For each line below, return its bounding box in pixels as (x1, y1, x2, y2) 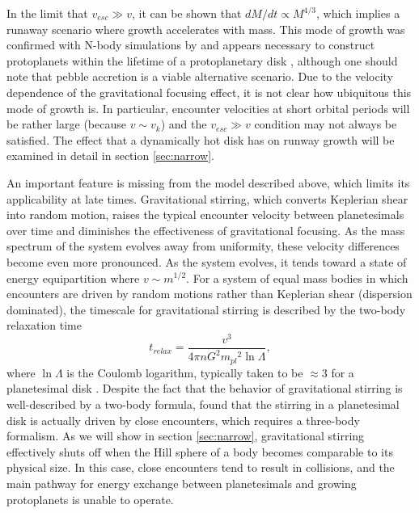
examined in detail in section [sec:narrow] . (6, 147, 214, 164)
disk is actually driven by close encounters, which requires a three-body (6, 411, 360, 428)
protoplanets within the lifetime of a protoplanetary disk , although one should (6, 52, 398, 69)
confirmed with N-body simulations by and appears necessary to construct (6, 36, 375, 53)
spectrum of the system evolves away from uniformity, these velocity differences (6, 238, 400, 254)
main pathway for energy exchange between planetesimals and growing (6, 474, 357, 491)
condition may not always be (254, 116, 397, 132)
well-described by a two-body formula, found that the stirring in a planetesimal (6, 396, 400, 412)
